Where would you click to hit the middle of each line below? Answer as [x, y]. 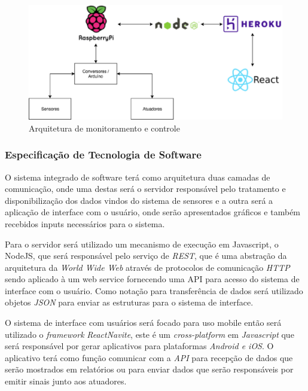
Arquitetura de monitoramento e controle [104, 128]
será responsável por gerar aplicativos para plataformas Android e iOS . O [139, 346]
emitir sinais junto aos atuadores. [66, 381]
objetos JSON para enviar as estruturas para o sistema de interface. [129, 302]
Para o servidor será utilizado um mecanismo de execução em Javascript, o [142, 244]
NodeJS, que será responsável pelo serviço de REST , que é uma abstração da [146, 256]
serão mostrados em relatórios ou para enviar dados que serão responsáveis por [149, 369]
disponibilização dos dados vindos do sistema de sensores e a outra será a [139, 200]
